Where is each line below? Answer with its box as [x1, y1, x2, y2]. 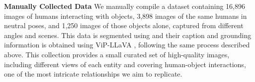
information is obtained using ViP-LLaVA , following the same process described [4, 40, 250, 50]
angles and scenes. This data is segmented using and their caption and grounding [4, 30, 252, 40]
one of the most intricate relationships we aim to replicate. [4, 69, 182, 79]
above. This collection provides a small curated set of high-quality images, [4, 49, 230, 59]
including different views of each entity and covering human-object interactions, [4, 59, 246, 69]
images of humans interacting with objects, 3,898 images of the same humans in [4, 10, 247, 21]
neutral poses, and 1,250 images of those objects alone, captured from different [4, 20, 244, 31]
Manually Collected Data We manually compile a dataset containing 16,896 [4, 1, 245, 11]
